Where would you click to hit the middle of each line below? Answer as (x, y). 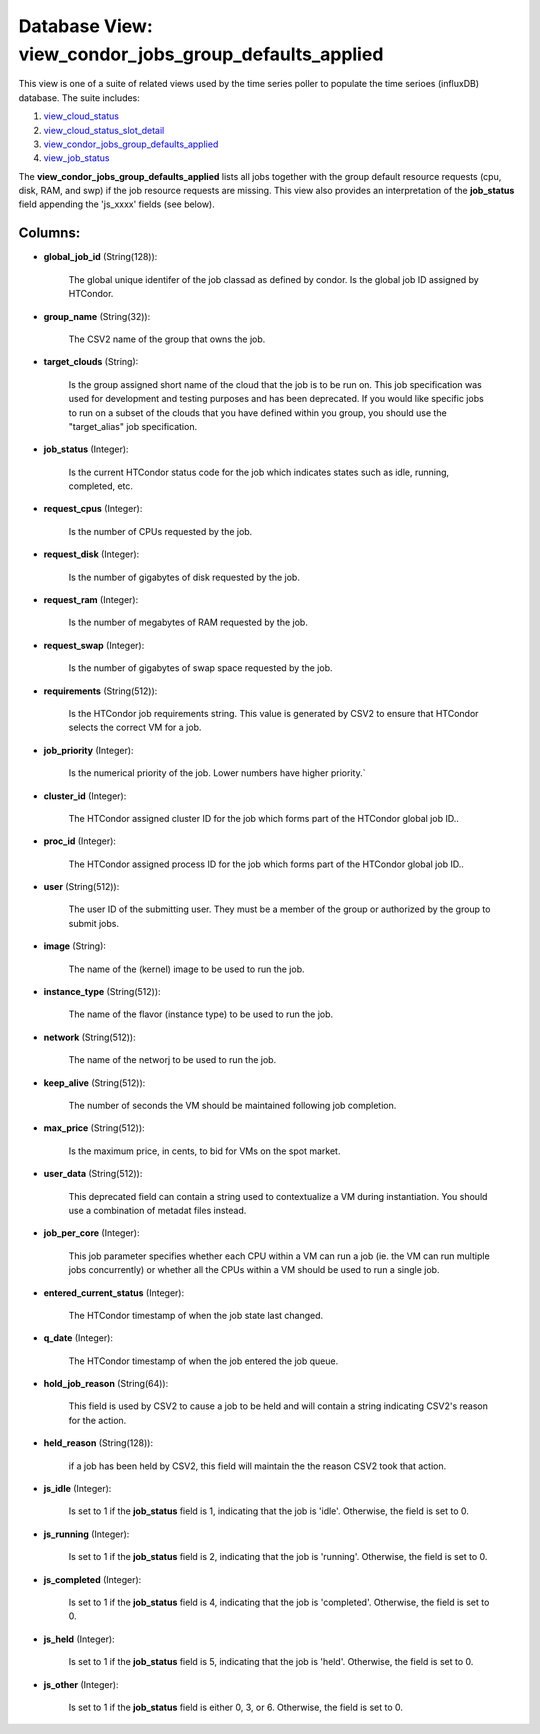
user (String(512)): (81, 887)
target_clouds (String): (91, 362)
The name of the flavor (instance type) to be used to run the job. (201, 1014)
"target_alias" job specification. (133, 426)
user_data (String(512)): (93, 1174)
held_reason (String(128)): (98, 1443)
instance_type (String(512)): (102, 992)
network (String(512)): (89, 1037)
